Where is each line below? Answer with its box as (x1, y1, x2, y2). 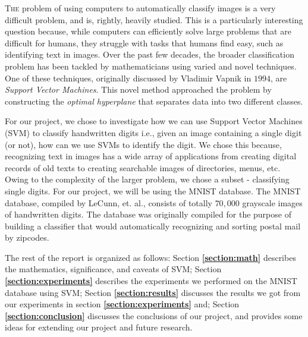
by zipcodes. (5, 231, 49, 244)
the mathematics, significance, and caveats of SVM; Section (5, 263, 222, 275)
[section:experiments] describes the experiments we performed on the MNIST (5, 275, 297, 287)
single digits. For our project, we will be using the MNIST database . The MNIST (5, 184, 301, 197)
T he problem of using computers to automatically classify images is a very (5, 2, 276, 14)
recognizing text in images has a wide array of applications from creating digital (5, 150, 297, 162)
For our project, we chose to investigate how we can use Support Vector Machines (5, 115, 303, 127)
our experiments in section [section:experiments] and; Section (5, 298, 240, 310)
